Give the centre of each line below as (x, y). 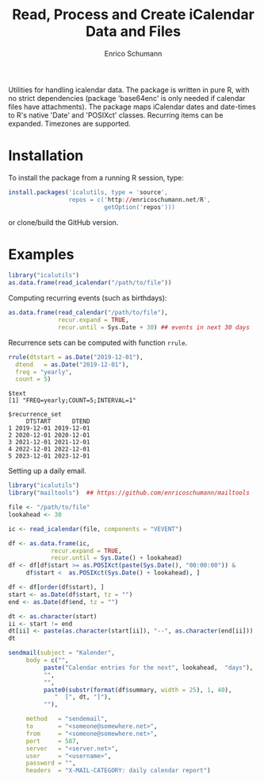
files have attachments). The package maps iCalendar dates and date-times (132, 106)
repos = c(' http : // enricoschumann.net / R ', (140, 199)
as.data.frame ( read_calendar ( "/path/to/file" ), (88, 313)
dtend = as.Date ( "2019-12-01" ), (72, 364)
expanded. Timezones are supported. (69, 123)
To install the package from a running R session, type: (96, 177)
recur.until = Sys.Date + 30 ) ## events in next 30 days (154, 327)
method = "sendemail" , (67, 719)
